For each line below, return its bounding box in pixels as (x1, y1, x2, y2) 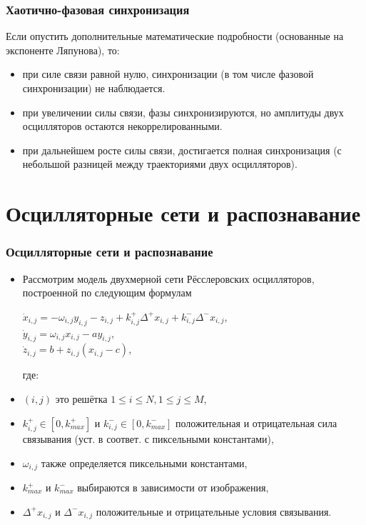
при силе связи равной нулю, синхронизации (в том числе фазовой (22, 66, 314, 81)
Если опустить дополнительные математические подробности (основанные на (6, 29, 344, 44)
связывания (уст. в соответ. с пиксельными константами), (22, 431, 274, 446)
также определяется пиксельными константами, (41, 455, 248, 470)
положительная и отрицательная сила (176, 415, 337, 430)
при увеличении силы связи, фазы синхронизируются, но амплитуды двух (22, 104, 344, 119)
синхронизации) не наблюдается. (22, 81, 166, 95)
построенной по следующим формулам (22, 285, 192, 300)
